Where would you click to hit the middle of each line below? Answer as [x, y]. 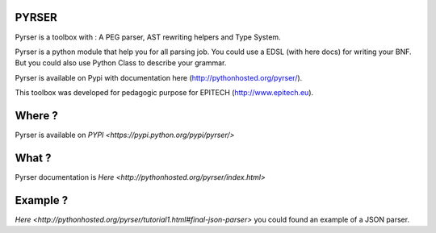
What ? [33, 158]
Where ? [36, 116]
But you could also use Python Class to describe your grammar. [121, 63]
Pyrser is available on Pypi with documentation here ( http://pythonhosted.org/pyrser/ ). [159, 77]
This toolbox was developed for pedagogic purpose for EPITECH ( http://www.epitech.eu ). [164, 93]
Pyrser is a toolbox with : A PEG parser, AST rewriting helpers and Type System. [148, 37]
